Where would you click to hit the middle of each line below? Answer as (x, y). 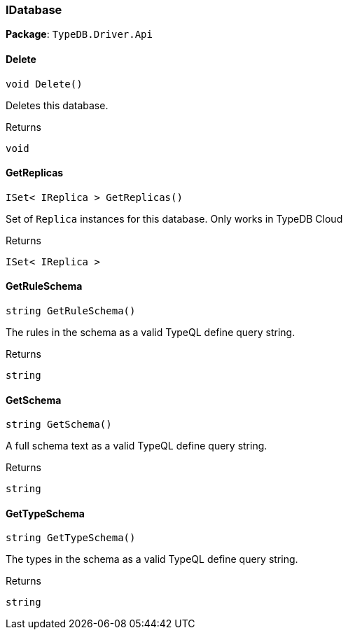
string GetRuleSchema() (71, 311)
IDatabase (34, 10)
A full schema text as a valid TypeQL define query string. (137, 446)
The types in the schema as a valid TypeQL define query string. (152, 559)
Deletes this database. (57, 105)
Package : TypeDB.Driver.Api (79, 34)
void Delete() (44, 84)
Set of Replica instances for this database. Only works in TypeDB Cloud (174, 218)
